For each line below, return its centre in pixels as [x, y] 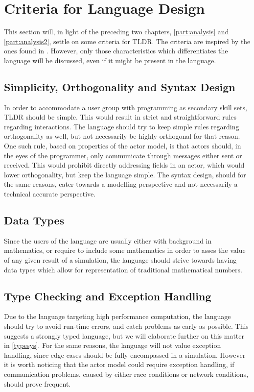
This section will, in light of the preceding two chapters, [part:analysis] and [116, 32]
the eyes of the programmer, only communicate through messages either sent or [123, 155]
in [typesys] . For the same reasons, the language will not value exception [113, 345]
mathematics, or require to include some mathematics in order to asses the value [125, 250]
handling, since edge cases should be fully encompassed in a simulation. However [125, 355]
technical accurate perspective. [50, 194]
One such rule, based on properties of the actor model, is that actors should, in [123, 146]
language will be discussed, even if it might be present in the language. [110, 60]
